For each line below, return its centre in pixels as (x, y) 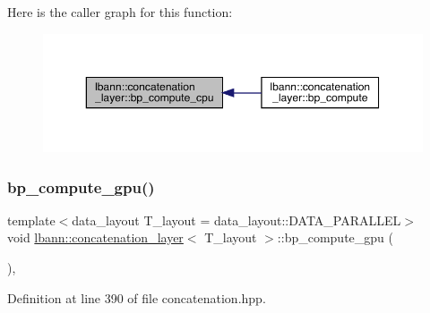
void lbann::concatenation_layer (95, 237)
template (31, 220)
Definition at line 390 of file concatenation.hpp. (137, 297)
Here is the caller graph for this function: (120, 12)
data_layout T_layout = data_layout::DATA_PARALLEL (236, 220)
